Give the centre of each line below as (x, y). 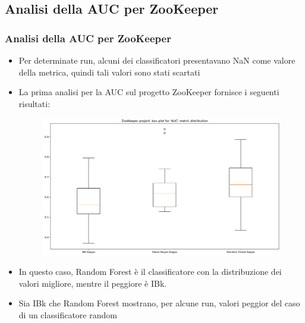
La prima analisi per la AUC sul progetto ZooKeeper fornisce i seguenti (149, 92)
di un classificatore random (68, 314)
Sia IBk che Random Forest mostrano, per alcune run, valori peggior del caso (159, 303)
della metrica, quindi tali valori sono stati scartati (109, 72)
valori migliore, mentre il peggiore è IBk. (93, 283)
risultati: (34, 103)
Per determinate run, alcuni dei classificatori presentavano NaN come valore (157, 60)
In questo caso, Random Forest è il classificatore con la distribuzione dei (150, 272)
